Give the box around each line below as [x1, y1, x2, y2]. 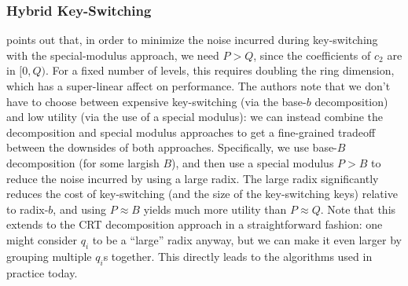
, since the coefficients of [253, 46, 371, 63]
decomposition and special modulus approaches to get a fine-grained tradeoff [6, 123, 376, 140]
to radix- [6, 200, 49, 217]
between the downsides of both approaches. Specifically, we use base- [6, 139, 337, 156]
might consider [6, 231, 77, 247]
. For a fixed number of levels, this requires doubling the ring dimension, [46, 62, 395, 79]
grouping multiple [6, 247, 92, 264]
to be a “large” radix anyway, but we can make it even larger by [92, 231, 402, 247]
